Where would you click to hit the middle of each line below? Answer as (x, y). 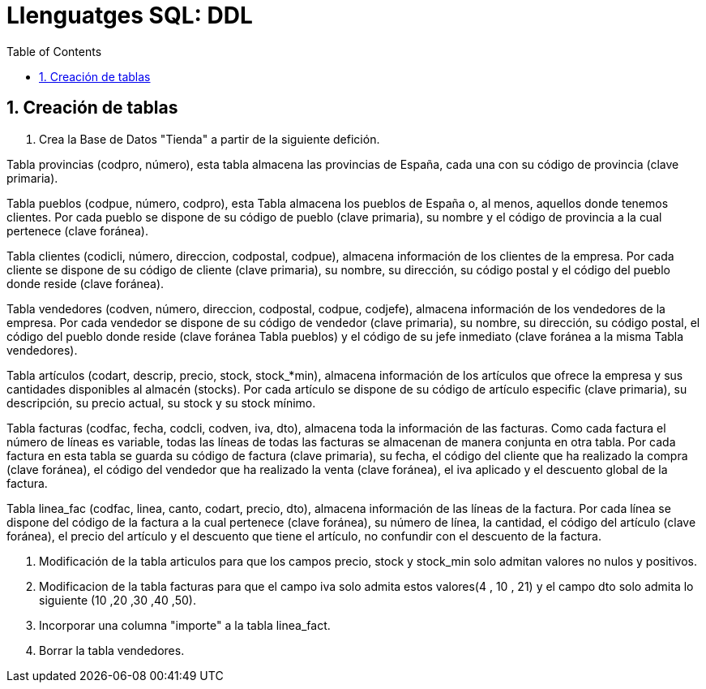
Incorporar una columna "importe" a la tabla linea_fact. (185, 625)
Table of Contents (54, 51)
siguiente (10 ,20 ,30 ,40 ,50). (118, 600)
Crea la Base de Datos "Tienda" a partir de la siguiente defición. (210, 139)
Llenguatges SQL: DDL (130, 15)
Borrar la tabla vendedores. (112, 650)
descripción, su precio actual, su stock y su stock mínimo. (161, 403)
